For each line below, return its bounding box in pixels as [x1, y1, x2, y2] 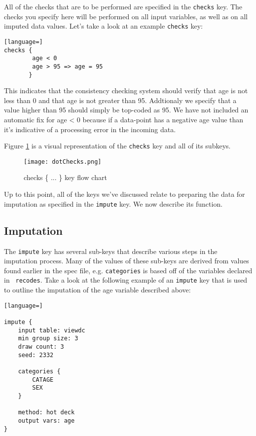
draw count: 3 [18, 343, 64, 350]
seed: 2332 [18, 351, 54, 359]
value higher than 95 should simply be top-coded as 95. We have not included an [4, 105, 249, 115]
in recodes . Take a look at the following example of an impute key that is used [4, 275, 248, 285]
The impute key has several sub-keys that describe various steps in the [4, 246, 218, 256]
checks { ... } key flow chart [24, 172, 107, 182]
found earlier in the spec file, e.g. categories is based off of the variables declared [4, 265, 253, 275]
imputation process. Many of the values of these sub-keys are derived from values [4, 255, 249, 266]
